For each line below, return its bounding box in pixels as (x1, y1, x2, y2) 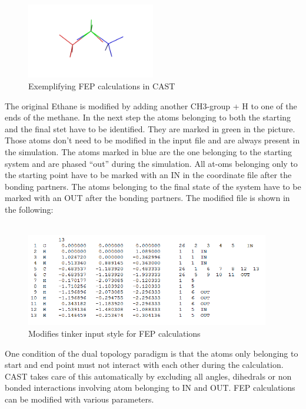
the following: (5, 203, 54, 215)
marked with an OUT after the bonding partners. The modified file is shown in (5, 192, 290, 204)
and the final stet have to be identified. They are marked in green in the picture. (5, 122, 295, 135)
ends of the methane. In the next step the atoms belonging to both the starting (5, 111, 291, 123)
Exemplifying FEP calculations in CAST (28, 80, 175, 92)
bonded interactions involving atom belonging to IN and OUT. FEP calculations (5, 381, 295, 394)
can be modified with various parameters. (5, 393, 154, 405)
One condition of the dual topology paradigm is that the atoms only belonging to (5, 347, 298, 359)
